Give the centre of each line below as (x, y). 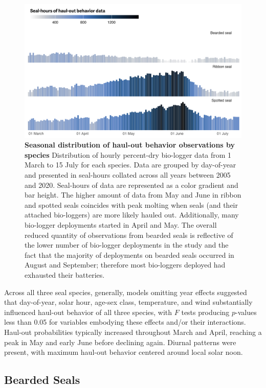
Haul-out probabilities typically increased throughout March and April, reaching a (133, 332)
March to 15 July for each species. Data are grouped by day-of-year (130, 165)
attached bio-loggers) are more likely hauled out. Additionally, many (132, 215)
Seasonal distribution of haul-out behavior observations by (130, 145)
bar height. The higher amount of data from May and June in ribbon (133, 195)
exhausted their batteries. (65, 275)
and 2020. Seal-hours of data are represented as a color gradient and (131, 185)
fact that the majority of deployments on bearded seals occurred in (129, 254)
